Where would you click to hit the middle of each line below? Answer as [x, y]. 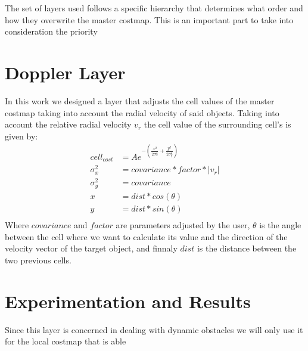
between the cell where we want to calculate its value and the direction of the [146, 236]
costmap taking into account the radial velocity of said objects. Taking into [142, 112]
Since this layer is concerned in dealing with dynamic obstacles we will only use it [154, 329]
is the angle [280, 225]
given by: [21, 136]
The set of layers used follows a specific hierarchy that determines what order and [154, 8]
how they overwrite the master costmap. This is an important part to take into [149, 19]
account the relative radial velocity [68, 124]
